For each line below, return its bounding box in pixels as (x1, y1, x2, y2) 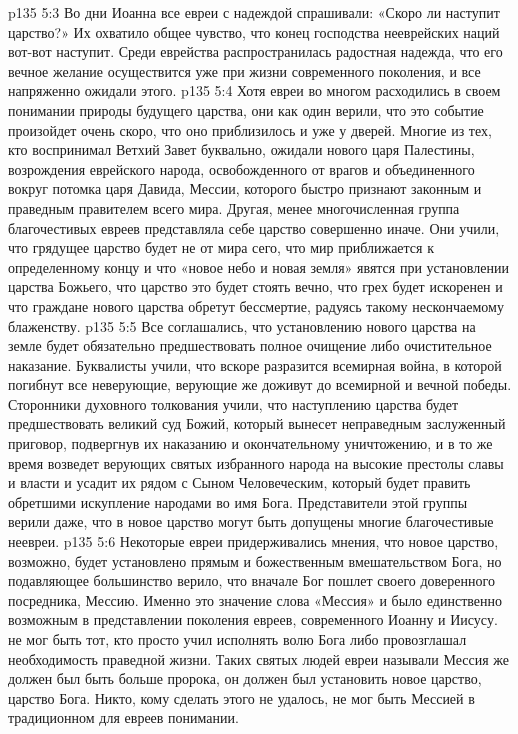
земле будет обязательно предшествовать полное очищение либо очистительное (8, 335, 492, 356)
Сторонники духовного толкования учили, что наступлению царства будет (8, 393, 459, 414)
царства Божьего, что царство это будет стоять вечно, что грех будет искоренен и (8, 276, 503, 297)
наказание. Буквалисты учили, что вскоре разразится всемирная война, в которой (8, 354, 502, 375)
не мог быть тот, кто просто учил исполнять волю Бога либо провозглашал (8, 629, 467, 649)
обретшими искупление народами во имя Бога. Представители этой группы (8, 491, 468, 512)
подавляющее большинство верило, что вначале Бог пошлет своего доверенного (8, 570, 495, 591)
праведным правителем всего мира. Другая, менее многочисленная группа (8, 197, 460, 218)
